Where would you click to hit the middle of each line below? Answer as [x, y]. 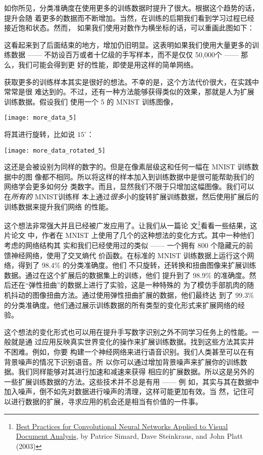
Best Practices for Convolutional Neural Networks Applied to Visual [122, 426]
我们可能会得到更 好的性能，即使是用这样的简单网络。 [108, 64]
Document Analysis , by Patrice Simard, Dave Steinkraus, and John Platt [129, 436]
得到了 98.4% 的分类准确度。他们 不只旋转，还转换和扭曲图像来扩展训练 [137, 265]
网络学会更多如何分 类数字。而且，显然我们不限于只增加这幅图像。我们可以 [129, 186]
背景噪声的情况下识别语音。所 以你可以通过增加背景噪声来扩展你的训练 [122, 361]
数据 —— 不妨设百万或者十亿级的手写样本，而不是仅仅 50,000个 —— [125, 55]
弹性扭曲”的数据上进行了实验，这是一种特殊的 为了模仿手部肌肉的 [138, 285]
